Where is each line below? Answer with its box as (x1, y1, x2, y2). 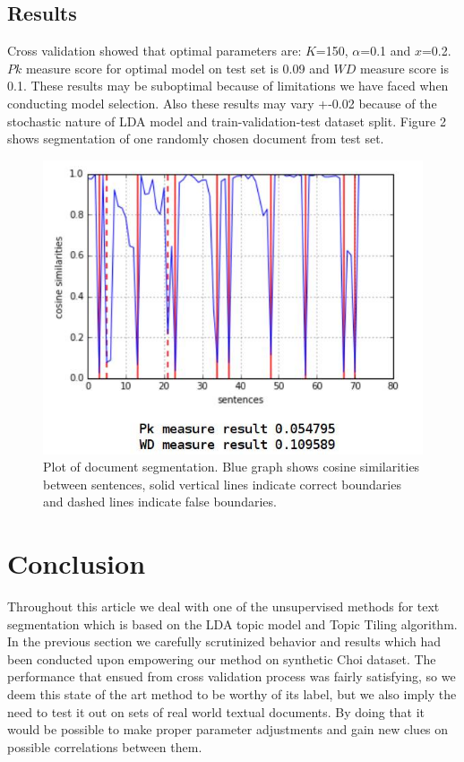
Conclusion (7, 545, 146, 582)
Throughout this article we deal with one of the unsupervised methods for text (7, 597, 440, 615)
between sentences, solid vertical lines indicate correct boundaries (43, 474, 401, 493)
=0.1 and (360, 41, 411, 60)
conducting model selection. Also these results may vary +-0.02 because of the (7, 93, 437, 112)
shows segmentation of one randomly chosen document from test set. (7, 129, 384, 148)
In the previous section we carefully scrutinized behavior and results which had (7, 632, 441, 651)
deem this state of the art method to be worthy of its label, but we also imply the (7, 684, 457, 703)
